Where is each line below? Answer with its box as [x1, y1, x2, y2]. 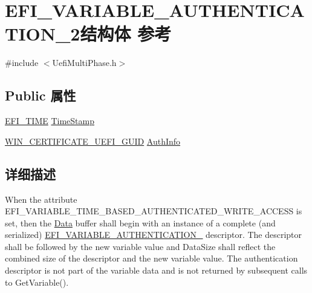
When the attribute [5, 193, 77, 205]
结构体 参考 [80, 21, 172, 46]
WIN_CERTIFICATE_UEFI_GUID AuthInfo [5, 134, 181, 147]
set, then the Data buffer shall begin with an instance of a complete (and [5, 216, 276, 229]
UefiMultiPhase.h [52, 56, 117, 69]
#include [5, 56, 39, 69]
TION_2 [5, 21, 80, 46]
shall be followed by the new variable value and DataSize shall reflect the [5, 240, 276, 252]
